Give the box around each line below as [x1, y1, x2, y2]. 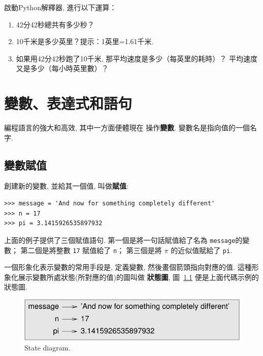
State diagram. [24, 342, 71, 353]
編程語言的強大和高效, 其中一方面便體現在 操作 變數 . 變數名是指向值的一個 [4, 122, 250, 133]
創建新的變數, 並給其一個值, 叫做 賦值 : [4, 181, 129, 191]
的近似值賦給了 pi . [171, 244, 233, 255]
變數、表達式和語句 [4, 93, 133, 114]
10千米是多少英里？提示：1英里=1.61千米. [16, 36, 154, 47]
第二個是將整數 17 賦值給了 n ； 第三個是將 [20, 244, 162, 255]
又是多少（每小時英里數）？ [16, 63, 109, 74]
